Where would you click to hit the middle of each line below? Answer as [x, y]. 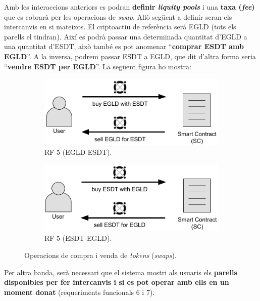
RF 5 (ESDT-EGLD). [78, 238]
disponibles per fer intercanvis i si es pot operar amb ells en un [117, 282]
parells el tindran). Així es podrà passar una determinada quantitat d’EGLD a [126, 36]
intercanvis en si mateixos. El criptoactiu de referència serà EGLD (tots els [120, 27]
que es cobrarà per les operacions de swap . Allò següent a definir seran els [118, 16]
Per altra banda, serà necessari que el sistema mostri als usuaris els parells [121, 272]
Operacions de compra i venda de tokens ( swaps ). [100, 255]
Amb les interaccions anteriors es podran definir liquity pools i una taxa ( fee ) [129, 7]
